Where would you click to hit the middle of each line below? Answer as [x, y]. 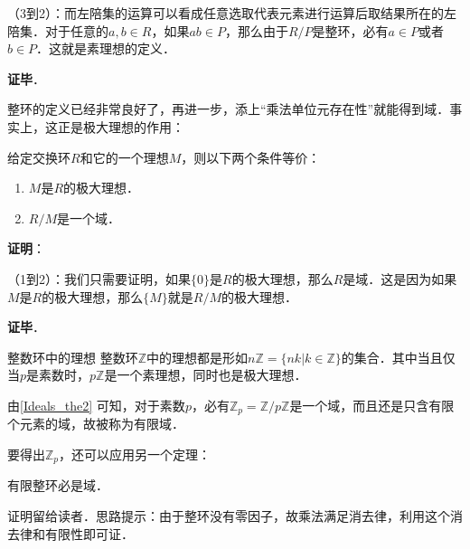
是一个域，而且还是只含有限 [372, 405]
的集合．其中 [379, 357]
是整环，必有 [350, 30]
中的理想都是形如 [197, 357]
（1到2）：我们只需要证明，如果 [99, 278]
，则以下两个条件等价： [251, 157]
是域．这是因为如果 [400, 278]
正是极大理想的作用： [121, 126]
